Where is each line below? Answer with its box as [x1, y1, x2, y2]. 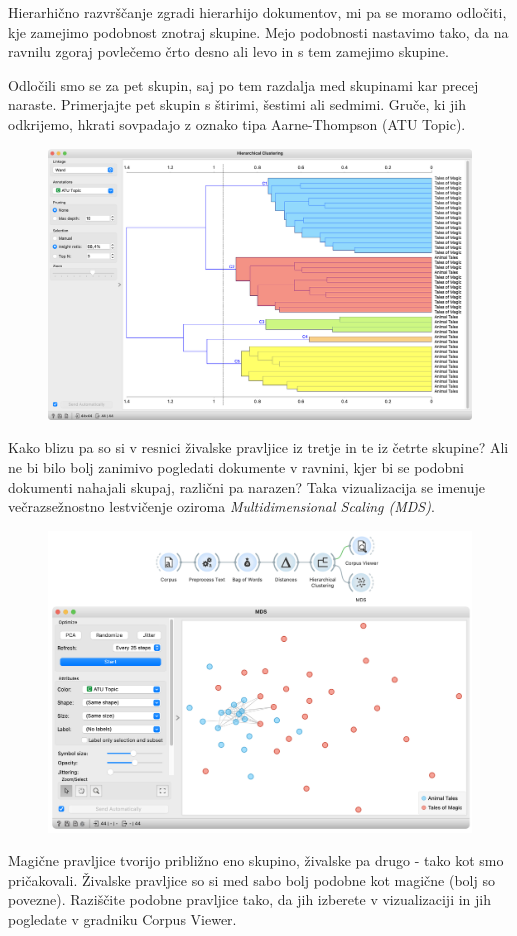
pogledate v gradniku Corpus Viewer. [8, 908, 237, 929]
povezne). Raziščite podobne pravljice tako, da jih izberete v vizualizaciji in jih [8, 889, 491, 910]
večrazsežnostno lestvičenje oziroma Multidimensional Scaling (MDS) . [8, 496, 435, 517]
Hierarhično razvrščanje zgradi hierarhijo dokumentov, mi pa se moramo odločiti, [8, 2, 507, 22]
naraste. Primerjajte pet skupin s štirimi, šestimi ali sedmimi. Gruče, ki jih [8, 94, 466, 115]
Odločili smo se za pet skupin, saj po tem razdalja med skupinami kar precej [8, 74, 479, 95]
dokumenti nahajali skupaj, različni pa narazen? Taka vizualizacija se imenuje [8, 476, 486, 497]
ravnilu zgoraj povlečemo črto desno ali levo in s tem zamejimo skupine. [8, 41, 449, 62]
